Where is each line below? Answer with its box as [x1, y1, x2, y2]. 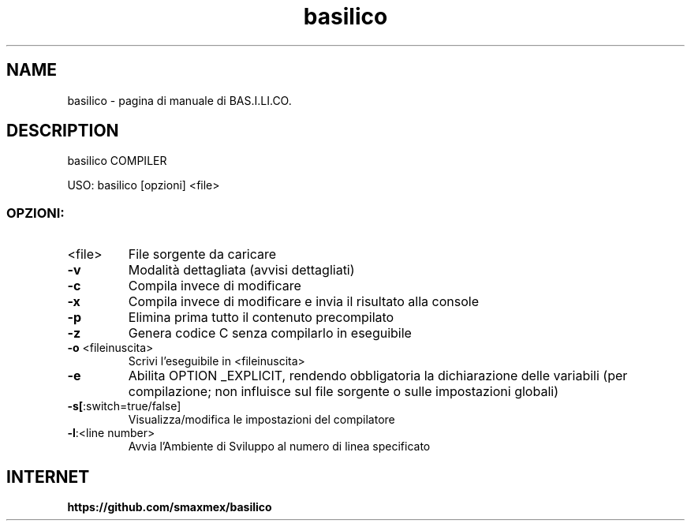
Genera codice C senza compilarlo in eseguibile [128, 325, 412, 342]
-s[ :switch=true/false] [67, 399, 181, 413]
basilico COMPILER [67, 154, 167, 168]
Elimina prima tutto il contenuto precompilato [128, 309, 394, 326]
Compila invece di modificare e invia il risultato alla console [128, 293, 480, 310]
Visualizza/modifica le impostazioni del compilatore [128, 413, 395, 427]
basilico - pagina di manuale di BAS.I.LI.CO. [67, 93, 292, 107]
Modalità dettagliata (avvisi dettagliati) [128, 262, 355, 278]
